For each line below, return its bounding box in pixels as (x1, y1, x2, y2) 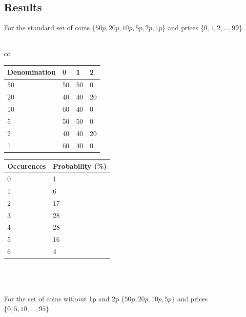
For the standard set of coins (4, 22, 90, 33)
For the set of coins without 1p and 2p (4, 293, 119, 303)
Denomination (7, 67, 56, 77)
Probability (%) (53, 161, 107, 171)
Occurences (7, 161, 46, 171)
